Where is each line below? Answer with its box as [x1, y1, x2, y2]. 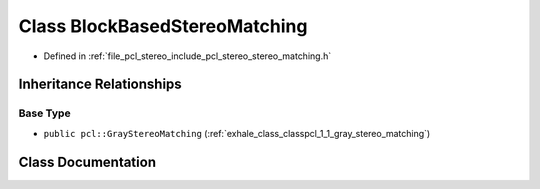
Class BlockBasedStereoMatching [18, 15, 308, 37]
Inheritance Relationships [18, 76, 182, 93]
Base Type [18, 106, 71, 120]
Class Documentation [18, 153, 157, 170]
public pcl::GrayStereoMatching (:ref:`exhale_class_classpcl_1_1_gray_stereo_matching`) [43, 127, 431, 139]
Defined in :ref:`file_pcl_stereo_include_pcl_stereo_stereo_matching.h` [43, 50, 332, 62]
